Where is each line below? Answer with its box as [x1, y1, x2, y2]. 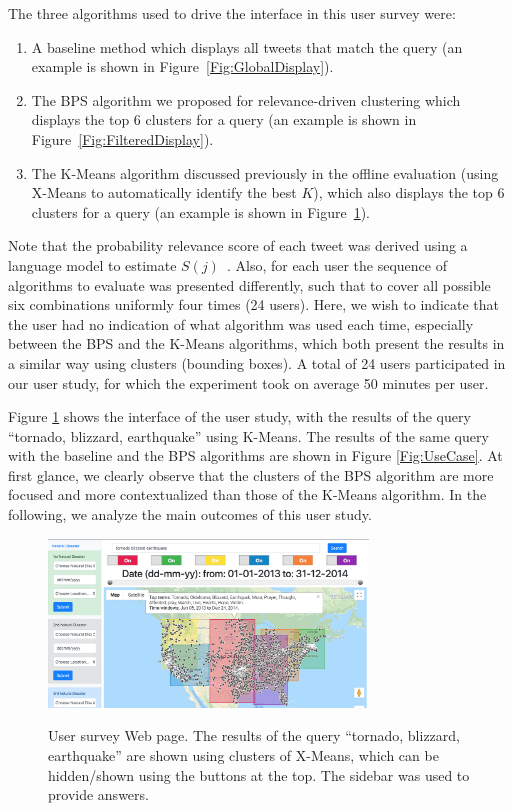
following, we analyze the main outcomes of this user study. [8, 504, 372, 525]
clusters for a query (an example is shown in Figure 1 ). [31, 201, 371, 222]
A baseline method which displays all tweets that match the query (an [31, 36, 463, 57]
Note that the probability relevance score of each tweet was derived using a [8, 235, 468, 256]
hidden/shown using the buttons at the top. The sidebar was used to [48, 764, 470, 785]
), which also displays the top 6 [313, 182, 505, 203]
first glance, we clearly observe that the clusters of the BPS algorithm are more [8, 464, 494, 485]
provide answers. [48, 784, 149, 805]
